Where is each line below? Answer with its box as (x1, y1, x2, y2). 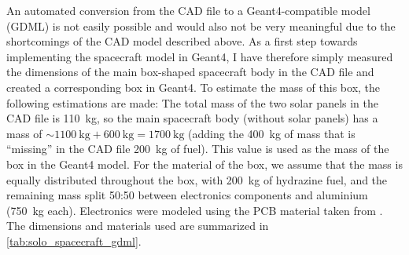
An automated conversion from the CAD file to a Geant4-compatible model (6, 2, 370, 18)
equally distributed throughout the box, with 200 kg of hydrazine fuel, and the (6, 171, 388, 188)
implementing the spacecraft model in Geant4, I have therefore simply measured (6, 48, 393, 64)
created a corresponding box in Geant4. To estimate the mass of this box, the (6, 78, 381, 95)
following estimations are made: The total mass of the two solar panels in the (6, 94, 378, 111)
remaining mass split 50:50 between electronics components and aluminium (6, 187, 368, 203)
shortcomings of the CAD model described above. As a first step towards (6, 33, 358, 49)
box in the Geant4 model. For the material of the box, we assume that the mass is (6, 155, 403, 172)
